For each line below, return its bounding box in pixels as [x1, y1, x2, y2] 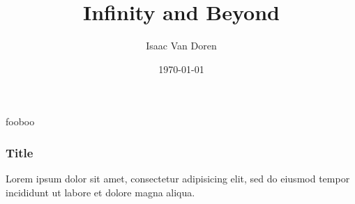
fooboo [6, 114, 35, 129]
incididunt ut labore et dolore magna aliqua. [6, 185, 195, 199]
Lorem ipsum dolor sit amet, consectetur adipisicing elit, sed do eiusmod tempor [6, 171, 350, 186]
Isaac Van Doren [146, 38, 217, 53]
